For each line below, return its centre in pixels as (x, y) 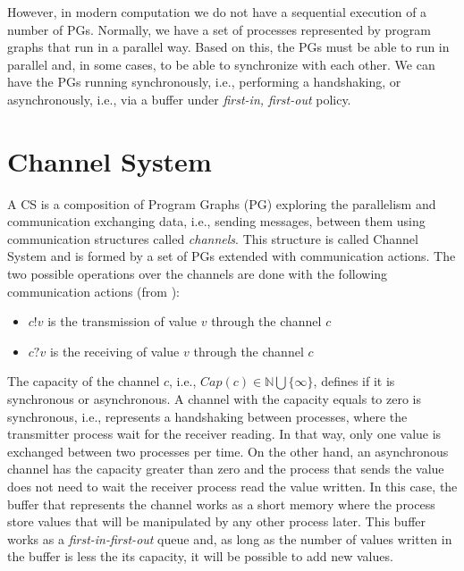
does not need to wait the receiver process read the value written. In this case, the (232, 486)
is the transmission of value (122, 321)
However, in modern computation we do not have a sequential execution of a (217, 12)
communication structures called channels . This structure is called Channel (213, 238)
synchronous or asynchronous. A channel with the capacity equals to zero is (214, 399)
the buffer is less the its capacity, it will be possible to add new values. (200, 556)
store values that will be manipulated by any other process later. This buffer (217, 521)
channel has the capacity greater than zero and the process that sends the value (226, 469)
